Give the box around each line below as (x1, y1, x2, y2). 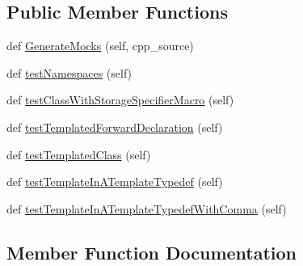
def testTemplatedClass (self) (6, 146, 151, 163)
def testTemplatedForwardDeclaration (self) (6, 118, 223, 135)
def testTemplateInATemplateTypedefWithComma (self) (6, 200, 287, 217)
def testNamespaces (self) (6, 64, 133, 81)
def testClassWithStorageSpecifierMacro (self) (6, 91, 234, 108)
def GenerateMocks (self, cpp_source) (6, 37, 194, 54)
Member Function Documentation (6, 239, 297, 264)
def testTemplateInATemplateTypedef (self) (6, 173, 223, 190)
